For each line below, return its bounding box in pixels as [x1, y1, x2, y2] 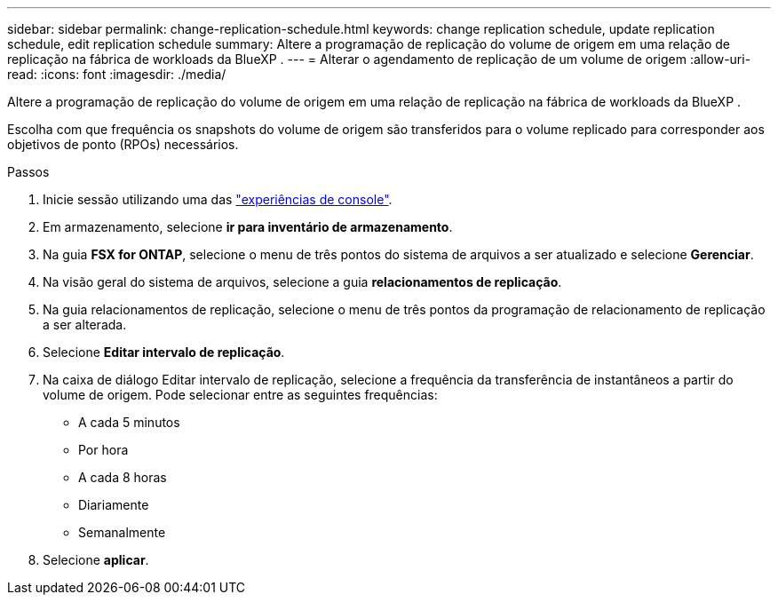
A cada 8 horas [78, 470, 167, 485]
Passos [7, 164, 50, 179]
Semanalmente [78, 525, 166, 540]
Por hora [78, 442, 129, 457]
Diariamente [78, 497, 149, 512]
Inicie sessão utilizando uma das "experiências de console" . [43, 192, 393, 207]
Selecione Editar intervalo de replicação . [43, 345, 285, 360]
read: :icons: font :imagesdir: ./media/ [7, 67, 226, 82]
